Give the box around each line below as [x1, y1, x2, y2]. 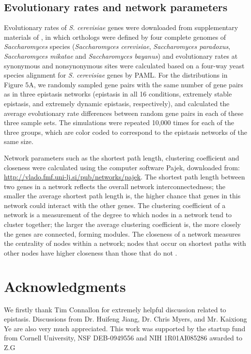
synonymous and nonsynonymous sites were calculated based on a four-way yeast [4, 60, 245, 70]
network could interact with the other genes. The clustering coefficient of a [4, 200, 226, 210]
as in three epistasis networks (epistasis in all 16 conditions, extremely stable [4, 89, 232, 99]
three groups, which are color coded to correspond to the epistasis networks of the [4, 127, 247, 137]
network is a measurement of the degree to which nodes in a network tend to [4, 209, 232, 220]
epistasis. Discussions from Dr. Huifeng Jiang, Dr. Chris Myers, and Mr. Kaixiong [4, 314, 247, 324]
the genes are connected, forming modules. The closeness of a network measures [4, 228, 241, 239]
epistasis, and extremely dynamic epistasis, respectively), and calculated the [4, 98, 230, 108]
